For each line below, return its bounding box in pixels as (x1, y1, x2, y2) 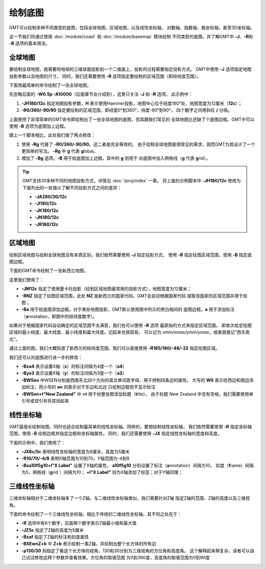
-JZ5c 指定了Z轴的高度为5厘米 (21, 527, 84, 533)
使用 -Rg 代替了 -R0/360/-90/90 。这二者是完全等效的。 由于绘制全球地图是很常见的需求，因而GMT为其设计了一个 (21, 141, 256, 147)
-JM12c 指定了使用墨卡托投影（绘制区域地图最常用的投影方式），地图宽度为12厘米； (21, 286, 192, 292)
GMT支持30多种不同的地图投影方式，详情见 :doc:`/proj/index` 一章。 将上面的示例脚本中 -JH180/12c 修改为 (22, 178, 241, 184)
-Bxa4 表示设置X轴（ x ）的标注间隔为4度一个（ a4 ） (21, 364, 127, 369)
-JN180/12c (34, 214, 59, 220)
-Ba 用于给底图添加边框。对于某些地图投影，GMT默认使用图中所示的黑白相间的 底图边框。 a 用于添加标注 (21, 306, 235, 312)
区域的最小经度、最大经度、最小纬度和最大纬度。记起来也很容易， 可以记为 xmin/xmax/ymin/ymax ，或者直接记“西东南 (9, 329, 250, 335)
